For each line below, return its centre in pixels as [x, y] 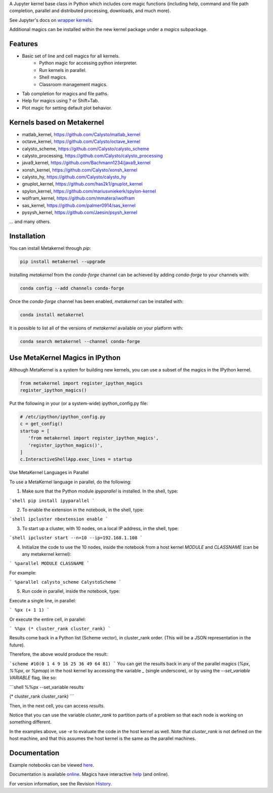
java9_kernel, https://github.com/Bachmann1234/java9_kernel [86, 163]
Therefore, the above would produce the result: [59, 654]
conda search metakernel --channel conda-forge [80, 342]
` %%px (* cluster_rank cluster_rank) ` [60, 629]
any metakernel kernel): [47, 554]
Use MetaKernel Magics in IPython [65, 357]
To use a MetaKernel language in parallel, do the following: [70, 482]
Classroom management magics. [74, 84]
